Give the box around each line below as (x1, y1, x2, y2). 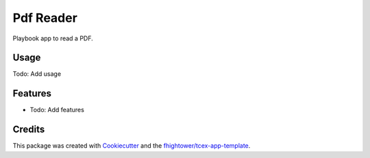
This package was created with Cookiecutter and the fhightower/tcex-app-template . (12, 142, 251, 150)
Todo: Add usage (12, 70, 62, 78)
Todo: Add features (29, 106, 85, 114)
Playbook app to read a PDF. (12, 34, 94, 42)
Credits (12, 124, 45, 135)
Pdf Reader (12, 10, 78, 25)
